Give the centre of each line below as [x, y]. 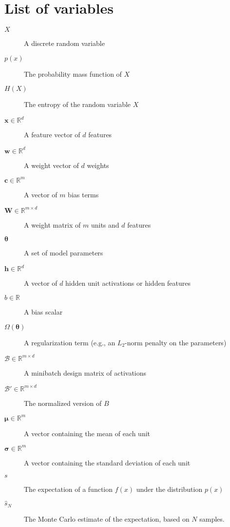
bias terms [83, 194]
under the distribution [169, 489]
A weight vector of [51, 165]
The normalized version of [63, 403]
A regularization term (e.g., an [70, 342]
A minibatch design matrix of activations [85, 372]
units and [105, 224]
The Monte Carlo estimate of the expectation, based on [107, 518]
